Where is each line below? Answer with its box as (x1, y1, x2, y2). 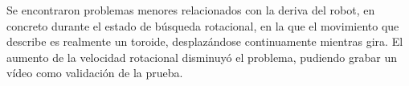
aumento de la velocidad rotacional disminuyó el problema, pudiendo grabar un (6, 48, 398, 65)
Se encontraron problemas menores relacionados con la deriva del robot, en (6, 2, 375, 18)
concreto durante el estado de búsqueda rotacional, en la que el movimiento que (6, 17, 399, 34)
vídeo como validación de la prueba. (6, 64, 183, 81)
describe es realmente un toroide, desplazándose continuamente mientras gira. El (6, 33, 403, 50)
